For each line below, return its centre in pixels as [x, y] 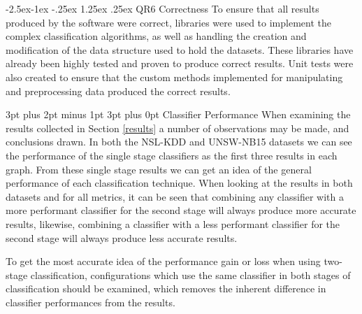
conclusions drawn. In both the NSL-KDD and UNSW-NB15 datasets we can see [179, 142]
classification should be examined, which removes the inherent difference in [166, 288]
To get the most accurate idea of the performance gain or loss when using [163, 261]
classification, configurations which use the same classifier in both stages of [190, 274]
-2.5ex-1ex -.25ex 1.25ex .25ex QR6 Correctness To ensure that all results [162, 8]
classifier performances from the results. [90, 302]
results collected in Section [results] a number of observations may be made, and [178, 128]
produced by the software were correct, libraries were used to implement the [168, 22]
